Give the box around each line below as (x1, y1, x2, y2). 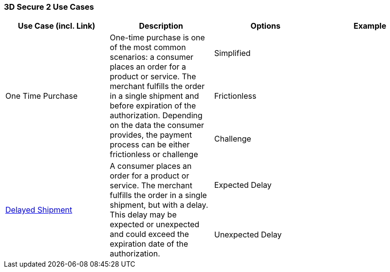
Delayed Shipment (5, 205, 73, 215)
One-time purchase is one (110, 33, 205, 43)
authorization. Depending (110, 110, 203, 121)
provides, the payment (110, 130, 192, 140)
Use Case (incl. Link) (18, 21, 95, 31)
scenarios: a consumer (110, 52, 193, 62)
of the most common (110, 42, 186, 53)
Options (250, 21, 280, 31)
